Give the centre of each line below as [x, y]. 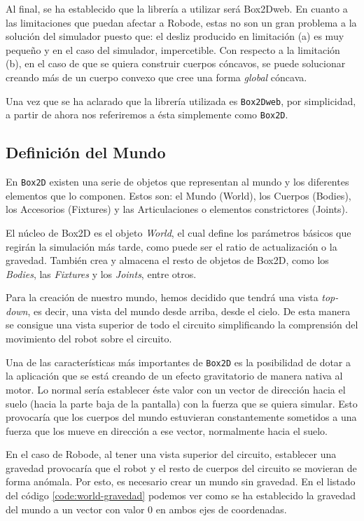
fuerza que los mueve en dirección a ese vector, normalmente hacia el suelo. [167, 430]
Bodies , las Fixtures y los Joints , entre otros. [101, 273]
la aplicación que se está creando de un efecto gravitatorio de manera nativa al [174, 376]
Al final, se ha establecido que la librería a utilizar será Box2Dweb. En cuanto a [177, 8]
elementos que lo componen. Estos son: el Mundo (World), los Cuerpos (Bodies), [178, 195]
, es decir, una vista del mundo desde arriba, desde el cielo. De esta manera [189, 311]
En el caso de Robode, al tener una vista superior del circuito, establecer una [171, 454]
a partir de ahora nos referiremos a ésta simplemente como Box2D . [147, 114]
